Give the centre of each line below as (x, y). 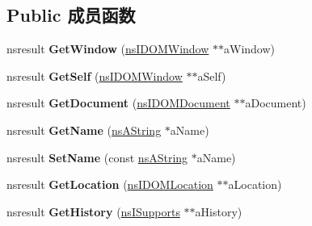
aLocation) (255, 184)
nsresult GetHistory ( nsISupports (93, 211)
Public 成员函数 (71, 15)
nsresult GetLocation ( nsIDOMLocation (110, 184)
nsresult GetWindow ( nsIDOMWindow (108, 49)
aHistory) (219, 211)
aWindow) (250, 49)
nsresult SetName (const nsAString (97, 157)
